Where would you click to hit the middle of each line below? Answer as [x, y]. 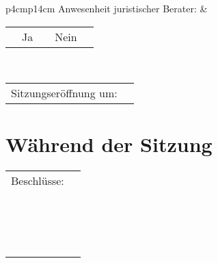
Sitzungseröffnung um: [64, 93]
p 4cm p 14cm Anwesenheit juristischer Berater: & [107, 8]
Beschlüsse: [38, 181]
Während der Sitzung [109, 144]
